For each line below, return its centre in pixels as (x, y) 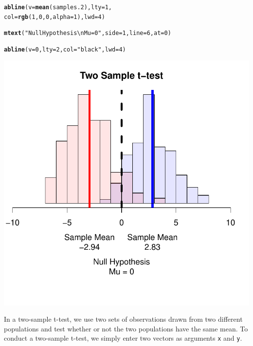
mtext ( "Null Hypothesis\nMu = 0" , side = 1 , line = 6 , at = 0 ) (88, 33)
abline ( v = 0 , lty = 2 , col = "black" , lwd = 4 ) (65, 49)
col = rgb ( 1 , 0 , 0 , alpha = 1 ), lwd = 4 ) (54, 17)
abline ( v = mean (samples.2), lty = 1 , (58, 7)
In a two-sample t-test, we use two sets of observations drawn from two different (123, 319)
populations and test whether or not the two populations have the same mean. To (126, 328)
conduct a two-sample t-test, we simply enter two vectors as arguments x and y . (123, 338)
